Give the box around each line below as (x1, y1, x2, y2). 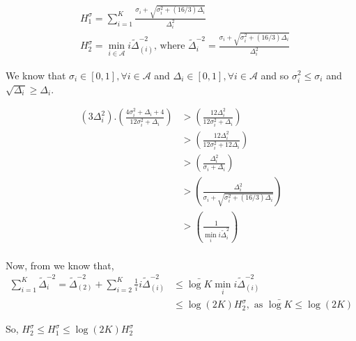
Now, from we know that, (6, 257, 114, 272)
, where (154, 41, 185, 51)
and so (261, 68, 289, 82)
